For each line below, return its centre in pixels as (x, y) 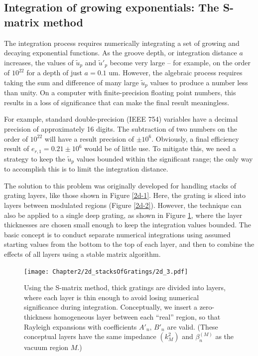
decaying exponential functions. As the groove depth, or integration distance (121, 53)
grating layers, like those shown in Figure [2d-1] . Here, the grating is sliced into (125, 195)
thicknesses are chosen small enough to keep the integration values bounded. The (128, 225)
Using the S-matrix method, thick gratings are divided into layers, (125, 287)
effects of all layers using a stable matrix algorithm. (82, 254)
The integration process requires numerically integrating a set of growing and (122, 43)
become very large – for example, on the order (180, 62)
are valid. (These (193, 326)
